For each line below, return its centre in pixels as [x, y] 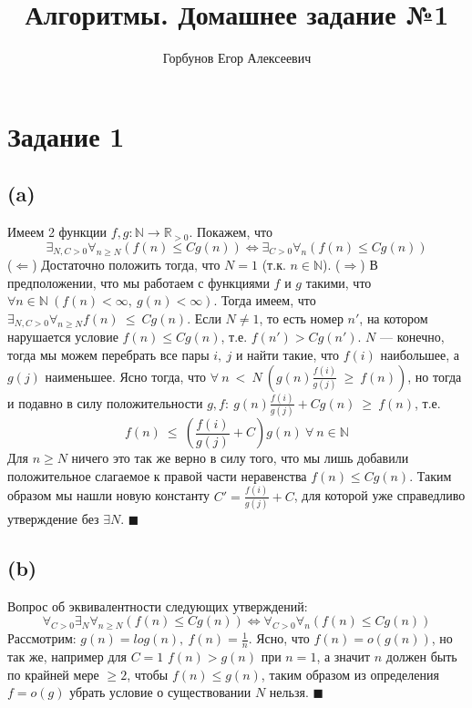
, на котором [394, 318]
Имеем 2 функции [57, 232]
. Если [204, 318]
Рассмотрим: [42, 638]
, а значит [344, 657]
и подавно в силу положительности [105, 402]
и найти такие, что [287, 354]
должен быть [421, 657]
